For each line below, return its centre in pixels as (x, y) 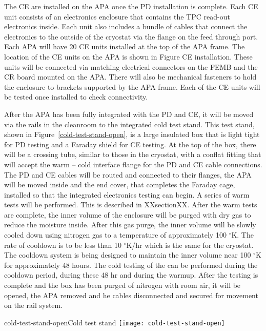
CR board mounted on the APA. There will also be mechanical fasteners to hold (130, 77)
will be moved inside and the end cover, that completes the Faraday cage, (120, 184)
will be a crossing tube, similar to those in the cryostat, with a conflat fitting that (133, 154)
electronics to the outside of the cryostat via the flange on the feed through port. (131, 36)
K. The (242, 235)
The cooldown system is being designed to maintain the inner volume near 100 (128, 255)
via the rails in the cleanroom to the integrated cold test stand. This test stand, (129, 124)
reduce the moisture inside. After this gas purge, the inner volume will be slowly (130, 225)
